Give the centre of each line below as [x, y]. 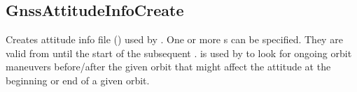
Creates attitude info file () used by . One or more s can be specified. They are [174, 39]
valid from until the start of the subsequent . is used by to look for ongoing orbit [179, 53]
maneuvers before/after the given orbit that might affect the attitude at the [168, 67]
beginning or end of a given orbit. [78, 80]
